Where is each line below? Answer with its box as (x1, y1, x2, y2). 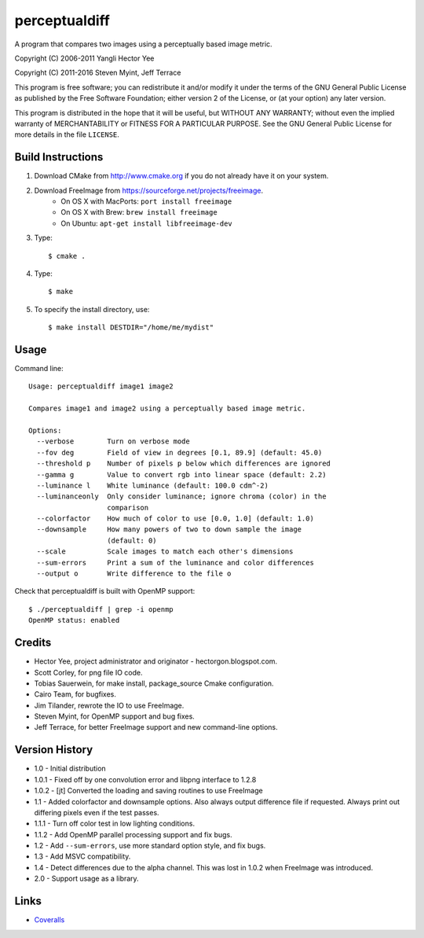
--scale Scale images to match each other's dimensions (36, 547, 294, 556)
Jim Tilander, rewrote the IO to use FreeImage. (34, 701, 185, 710)
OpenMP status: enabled (28, 616, 120, 625)
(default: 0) (107, 535, 157, 545)
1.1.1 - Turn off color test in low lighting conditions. (34, 818, 196, 829)
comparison (107, 503, 149, 512)
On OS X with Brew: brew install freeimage (60, 208, 217, 217)
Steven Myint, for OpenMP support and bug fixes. (34, 712, 196, 721)
